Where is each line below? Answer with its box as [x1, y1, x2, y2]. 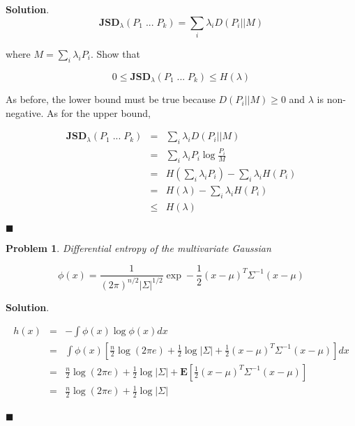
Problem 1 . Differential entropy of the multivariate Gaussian [6, 240, 271, 255]
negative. [6, 105, 44, 120]
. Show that [90, 46, 141, 61]
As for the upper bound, [47, 105, 151, 120]
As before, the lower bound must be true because [6, 92, 216, 106]
